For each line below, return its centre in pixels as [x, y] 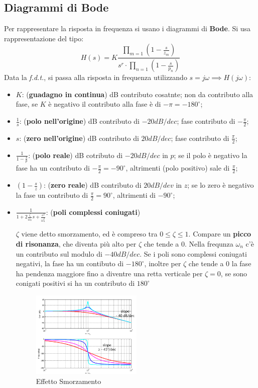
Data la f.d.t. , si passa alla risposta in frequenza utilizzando [96, 77]
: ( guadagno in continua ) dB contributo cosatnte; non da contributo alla [138, 94]
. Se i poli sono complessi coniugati [193, 253]
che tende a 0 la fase [220, 263]
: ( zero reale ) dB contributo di [93, 185]
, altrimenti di [134, 195]
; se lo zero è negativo [221, 185]
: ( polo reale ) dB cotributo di [76, 155]
